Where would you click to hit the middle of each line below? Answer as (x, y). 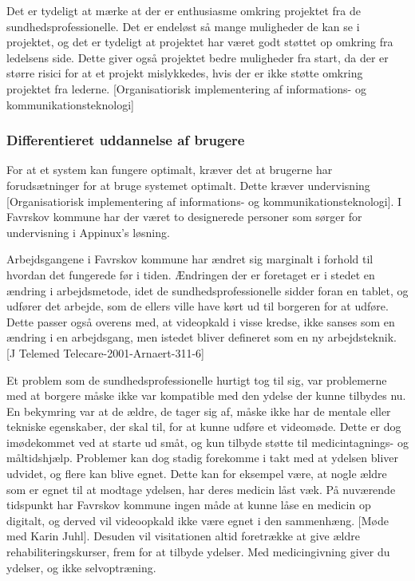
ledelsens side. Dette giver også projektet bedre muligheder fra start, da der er (198, 57)
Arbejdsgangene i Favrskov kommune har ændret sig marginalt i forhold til (190, 259)
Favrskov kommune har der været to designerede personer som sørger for (184, 217)
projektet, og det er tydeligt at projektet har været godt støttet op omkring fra (200, 42)
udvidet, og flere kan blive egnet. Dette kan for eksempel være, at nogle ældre (197, 474)
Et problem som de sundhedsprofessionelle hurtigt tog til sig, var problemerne (197, 379)
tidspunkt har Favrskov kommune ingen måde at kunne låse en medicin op (189, 505)
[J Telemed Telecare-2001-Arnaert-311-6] (105, 352)
